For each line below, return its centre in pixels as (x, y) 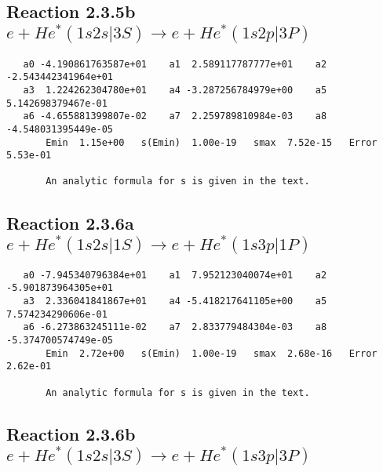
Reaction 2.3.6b (71, 433)
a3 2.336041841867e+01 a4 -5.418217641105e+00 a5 (175, 301)
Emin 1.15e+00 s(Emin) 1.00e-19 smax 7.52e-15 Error (212, 142)
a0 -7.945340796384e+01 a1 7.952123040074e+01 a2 (175, 275)
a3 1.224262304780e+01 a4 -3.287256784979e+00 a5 (175, 90)
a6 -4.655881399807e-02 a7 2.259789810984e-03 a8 (175, 116)
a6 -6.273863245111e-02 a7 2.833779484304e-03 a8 (175, 327)
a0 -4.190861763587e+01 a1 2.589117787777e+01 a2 (175, 64)
